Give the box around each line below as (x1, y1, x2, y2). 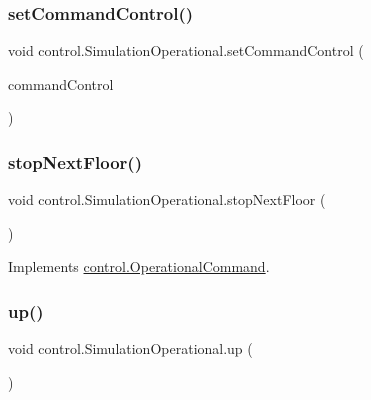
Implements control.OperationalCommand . (8, 256, 270, 277)
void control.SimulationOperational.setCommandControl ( (8, 40, 364, 61)
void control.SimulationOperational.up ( (8, 338, 253, 359)
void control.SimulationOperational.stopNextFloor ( (8, 189, 326, 210)
